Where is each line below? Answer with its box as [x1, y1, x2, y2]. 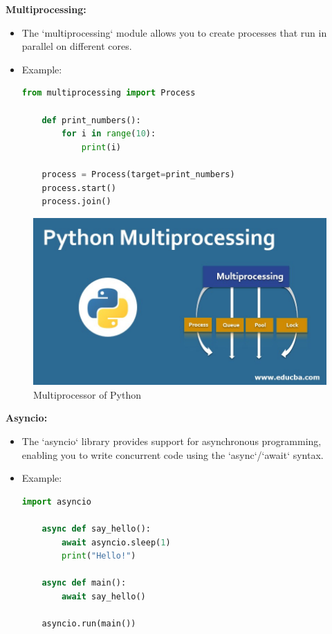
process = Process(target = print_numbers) [41, 169, 235, 179]
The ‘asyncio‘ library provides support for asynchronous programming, [21, 433, 322, 448]
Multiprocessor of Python [33, 387, 142, 401]
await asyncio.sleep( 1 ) [62, 537, 171, 547]
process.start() [41, 183, 116, 193]
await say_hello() [62, 591, 146, 601]
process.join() [41, 197, 111, 207]
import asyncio [21, 496, 92, 507]
